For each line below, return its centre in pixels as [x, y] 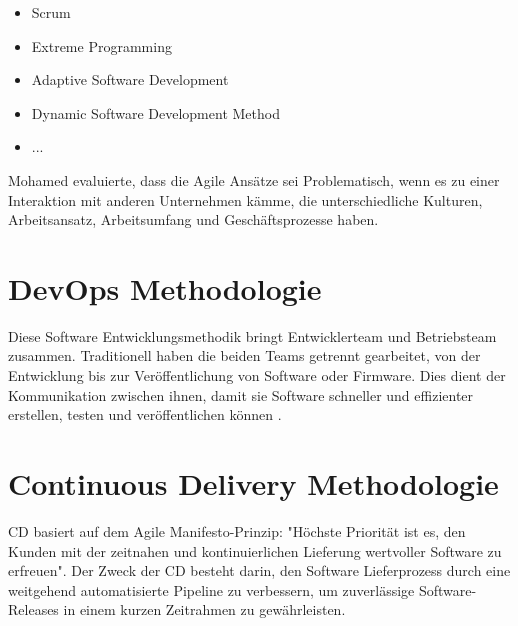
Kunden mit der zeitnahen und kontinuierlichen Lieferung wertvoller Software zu [255, 550]
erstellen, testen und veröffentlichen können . [145, 414]
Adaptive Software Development [130, 79]
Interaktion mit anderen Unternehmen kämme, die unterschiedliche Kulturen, [245, 199]
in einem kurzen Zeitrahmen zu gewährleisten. [204, 609]
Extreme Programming [101, 45]
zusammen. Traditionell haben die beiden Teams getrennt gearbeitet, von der [244, 355]
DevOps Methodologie [165, 287]
